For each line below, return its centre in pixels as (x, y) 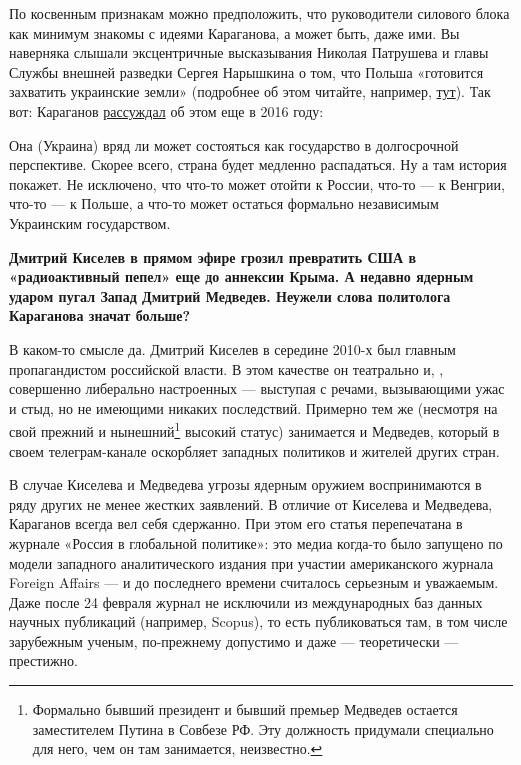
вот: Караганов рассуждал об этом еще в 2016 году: (166, 110)
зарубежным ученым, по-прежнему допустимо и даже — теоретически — (234, 640)
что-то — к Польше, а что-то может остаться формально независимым (224, 203)
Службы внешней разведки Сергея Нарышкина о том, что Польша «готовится (246, 71)
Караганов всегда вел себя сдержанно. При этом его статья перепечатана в (236, 523)
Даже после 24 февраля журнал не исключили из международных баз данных (246, 601)
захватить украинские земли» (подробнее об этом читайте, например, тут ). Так (250, 91)
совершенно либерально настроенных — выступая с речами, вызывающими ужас (257, 388)
